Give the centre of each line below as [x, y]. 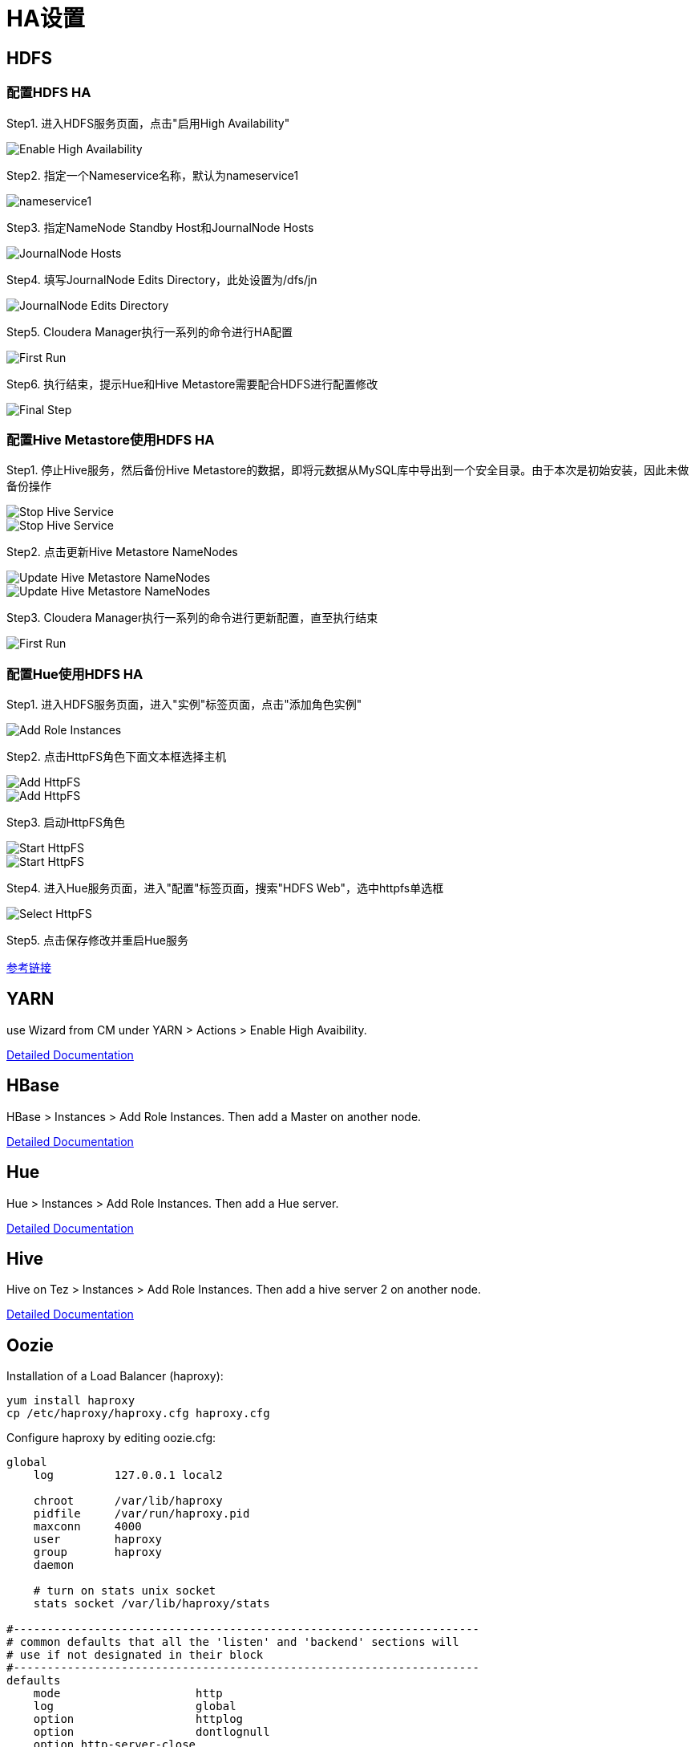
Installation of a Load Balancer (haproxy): [115, 1376]
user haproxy [97, 1540]
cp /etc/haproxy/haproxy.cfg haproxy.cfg [138, 1414]
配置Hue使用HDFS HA [75, 674]
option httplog [138, 1719]
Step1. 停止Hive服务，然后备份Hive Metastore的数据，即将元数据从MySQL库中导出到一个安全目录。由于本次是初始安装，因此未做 [348, 470]
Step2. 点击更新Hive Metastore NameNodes [122, 552]
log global [135, 1706]
